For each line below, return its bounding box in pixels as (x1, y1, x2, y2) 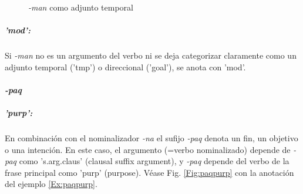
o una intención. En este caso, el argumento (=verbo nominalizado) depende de (5, 143, 291, 155)
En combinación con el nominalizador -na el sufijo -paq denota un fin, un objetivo (5, 132, 298, 144)
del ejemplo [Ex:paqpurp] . (5, 178, 97, 190)
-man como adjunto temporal (28, 1, 133, 13)
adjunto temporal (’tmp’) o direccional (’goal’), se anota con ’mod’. (5, 60, 246, 73)
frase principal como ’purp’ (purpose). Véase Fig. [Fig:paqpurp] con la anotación (5, 166, 294, 178)
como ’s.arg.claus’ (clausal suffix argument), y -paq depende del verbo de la (19, 155, 289, 167)
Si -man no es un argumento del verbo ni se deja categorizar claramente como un (5, 49, 297, 62)
